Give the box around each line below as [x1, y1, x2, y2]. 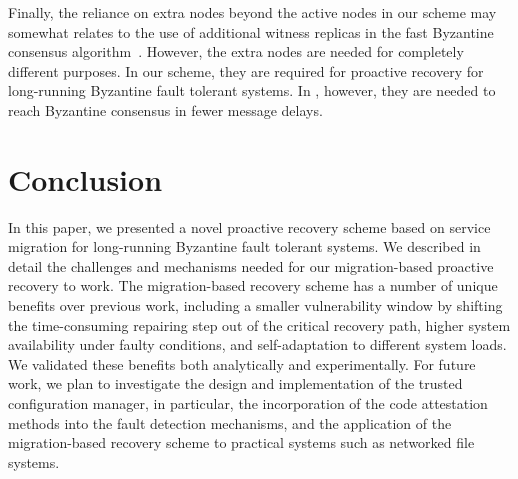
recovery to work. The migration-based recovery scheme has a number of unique [8, 275, 498, 296]
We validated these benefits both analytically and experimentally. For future [8, 353, 476, 374]
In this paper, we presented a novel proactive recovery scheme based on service [8, 216, 491, 237]
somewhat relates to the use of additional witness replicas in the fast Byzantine [8, 21, 494, 42]
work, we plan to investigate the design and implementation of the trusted [8, 373, 463, 394]
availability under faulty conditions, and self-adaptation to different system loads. [8, 334, 507, 355]
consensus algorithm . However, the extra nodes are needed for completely [8, 41, 464, 62]
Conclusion [8, 158, 163, 199]
